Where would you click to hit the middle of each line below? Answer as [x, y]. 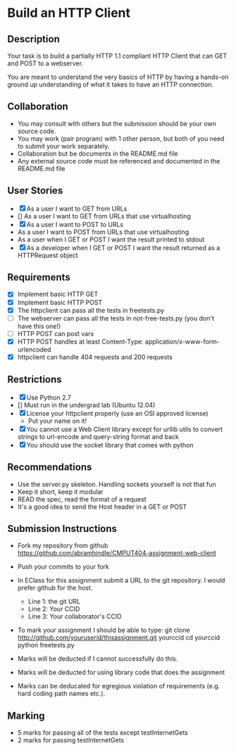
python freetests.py [46, 645]
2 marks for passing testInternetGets [71, 740]
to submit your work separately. [63, 146]
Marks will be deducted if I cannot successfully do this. [98, 659]
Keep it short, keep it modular [60, 492]
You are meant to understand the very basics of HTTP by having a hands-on [118, 77]
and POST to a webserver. [45, 63]
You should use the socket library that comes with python [110, 445]
